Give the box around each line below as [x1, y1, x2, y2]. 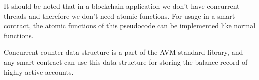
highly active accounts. [4, 66, 74, 77]
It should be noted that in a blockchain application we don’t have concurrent [4, 1, 240, 11]
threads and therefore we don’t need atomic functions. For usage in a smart [4, 10, 235, 21]
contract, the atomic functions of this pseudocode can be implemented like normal [4, 20, 256, 31]
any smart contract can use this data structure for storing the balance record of [4, 56, 248, 67]
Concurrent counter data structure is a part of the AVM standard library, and [4, 47, 243, 57]
